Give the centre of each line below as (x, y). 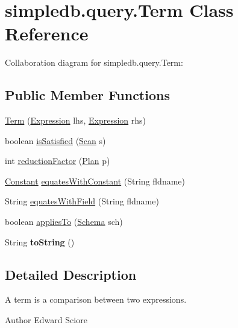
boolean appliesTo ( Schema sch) (64, 222)
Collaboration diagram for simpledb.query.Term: (94, 62)
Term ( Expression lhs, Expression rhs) (75, 120)
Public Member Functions (87, 95)
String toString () (40, 241)
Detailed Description (71, 274)
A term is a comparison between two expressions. (96, 299)
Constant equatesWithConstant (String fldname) (95, 181)
